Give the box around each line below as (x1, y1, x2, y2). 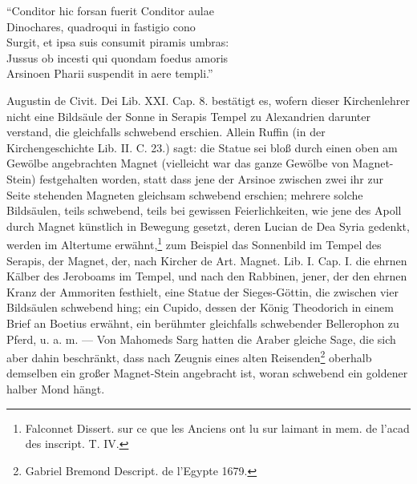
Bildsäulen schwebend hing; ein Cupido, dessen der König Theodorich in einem (6, 299, 394, 316)
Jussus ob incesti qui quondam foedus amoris (6, 49, 229, 66)
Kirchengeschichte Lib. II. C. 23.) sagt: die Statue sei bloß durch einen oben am (6, 139, 398, 155)
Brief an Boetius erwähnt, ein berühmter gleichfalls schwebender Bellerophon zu (6, 314, 399, 331)
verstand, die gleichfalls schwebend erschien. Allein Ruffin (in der (6, 123, 326, 140)
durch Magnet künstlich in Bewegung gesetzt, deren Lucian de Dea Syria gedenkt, (6, 217, 410, 234)
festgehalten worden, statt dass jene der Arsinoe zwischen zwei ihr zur (39, 170, 384, 187)
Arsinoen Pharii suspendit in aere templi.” (6, 65, 213, 82)
